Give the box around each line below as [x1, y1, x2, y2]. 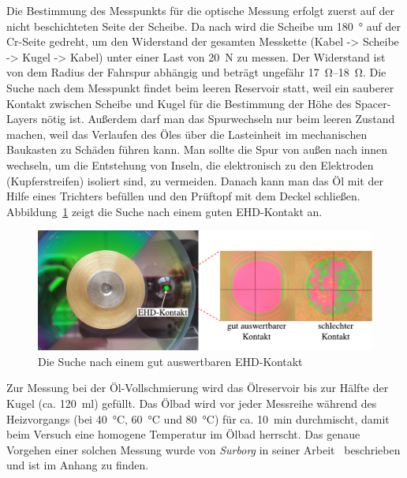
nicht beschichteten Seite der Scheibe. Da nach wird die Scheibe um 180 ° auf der [6, 17, 401, 34]
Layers [6, 110, 38, 127]
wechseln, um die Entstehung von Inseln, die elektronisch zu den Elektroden [6, 156, 374, 173]
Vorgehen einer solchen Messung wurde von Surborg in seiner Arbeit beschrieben [6, 441, 401, 457]
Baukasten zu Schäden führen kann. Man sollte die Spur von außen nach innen [6, 141, 388, 158]
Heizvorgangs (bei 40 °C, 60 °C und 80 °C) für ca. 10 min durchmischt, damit [6, 410, 390, 427]
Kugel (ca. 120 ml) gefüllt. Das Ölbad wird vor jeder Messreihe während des [6, 394, 377, 411]
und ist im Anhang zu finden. [6, 457, 149, 473]
